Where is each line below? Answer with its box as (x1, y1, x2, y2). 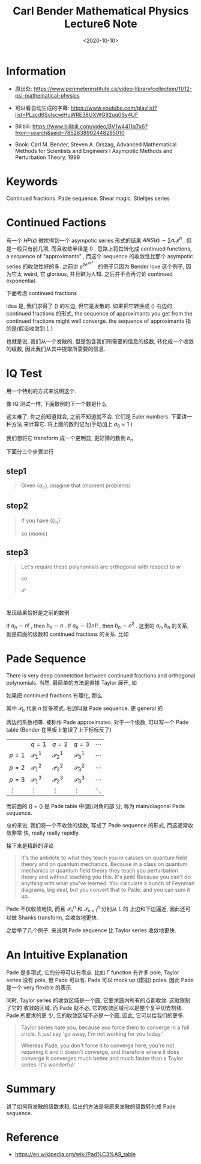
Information (6, 64, 66, 78)
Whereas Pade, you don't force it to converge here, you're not (20, 1042, 175, 1049)
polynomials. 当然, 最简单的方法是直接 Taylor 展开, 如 (6, 679, 137, 686)
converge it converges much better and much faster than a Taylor (20, 1054, 184, 1062)
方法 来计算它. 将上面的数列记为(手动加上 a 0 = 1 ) (11, 420, 133, 429)
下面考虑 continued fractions (6, 289, 77, 296)
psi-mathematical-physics (14, 92, 80, 99)
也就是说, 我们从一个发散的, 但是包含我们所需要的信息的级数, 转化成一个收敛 (6, 337, 194, 344)
